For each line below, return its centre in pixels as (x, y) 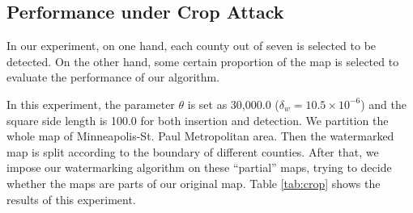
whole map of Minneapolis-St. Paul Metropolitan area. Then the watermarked (200, 136)
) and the (384, 104)
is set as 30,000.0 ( (233, 104)
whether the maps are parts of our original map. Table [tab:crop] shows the (194, 183)
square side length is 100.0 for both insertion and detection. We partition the (198, 120)
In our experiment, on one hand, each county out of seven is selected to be (192, 46)
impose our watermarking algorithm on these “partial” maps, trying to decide (199, 167)
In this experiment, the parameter (91, 104)
